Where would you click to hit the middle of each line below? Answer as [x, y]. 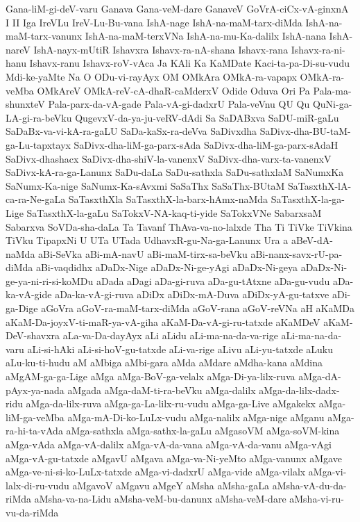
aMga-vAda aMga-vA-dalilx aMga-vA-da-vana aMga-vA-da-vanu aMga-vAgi [169, 444]
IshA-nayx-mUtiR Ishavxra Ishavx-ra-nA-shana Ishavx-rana [161, 49]
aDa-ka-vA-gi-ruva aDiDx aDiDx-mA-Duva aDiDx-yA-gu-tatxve [192, 294]
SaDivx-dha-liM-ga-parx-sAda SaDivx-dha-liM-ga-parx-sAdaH [206, 144]
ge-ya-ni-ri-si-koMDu [50, 280]
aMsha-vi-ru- [317, 499]
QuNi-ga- [332, 104]
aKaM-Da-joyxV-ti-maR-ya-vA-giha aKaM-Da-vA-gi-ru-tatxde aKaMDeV [163, 321]
